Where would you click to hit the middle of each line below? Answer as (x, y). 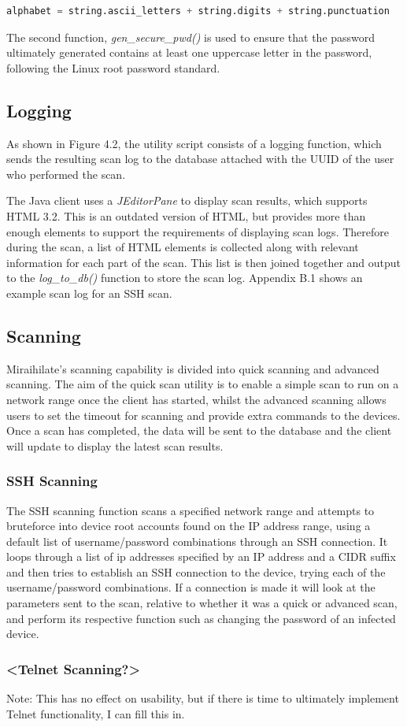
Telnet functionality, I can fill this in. (96, 713)
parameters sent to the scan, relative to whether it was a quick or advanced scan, (202, 603)
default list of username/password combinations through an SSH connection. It (197, 541)
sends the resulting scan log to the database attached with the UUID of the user (200, 159)
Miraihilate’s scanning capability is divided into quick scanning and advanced (193, 368)
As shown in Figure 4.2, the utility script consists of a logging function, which (194, 143)
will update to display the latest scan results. (115, 445)
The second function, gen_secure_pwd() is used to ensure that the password (191, 37)
